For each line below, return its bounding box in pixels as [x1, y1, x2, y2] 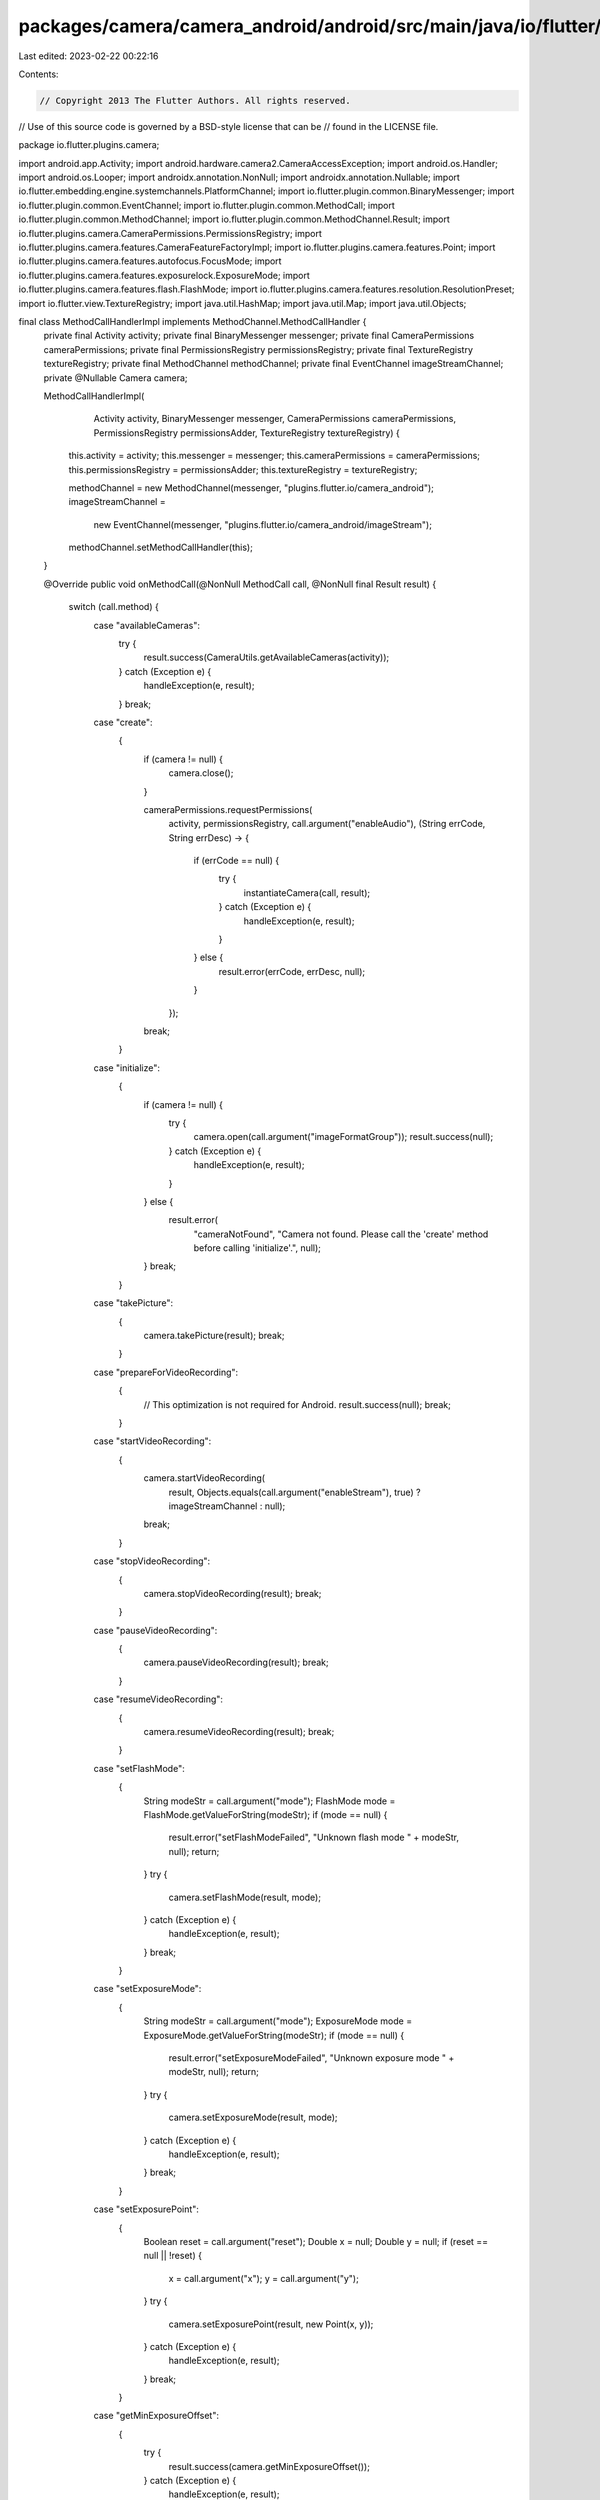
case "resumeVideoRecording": [93, 1693, 224, 1705]
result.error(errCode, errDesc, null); [218, 965, 366, 977]
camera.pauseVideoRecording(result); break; [143, 1656, 329, 1669]
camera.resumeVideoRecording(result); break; [143, 1726, 335, 1738]
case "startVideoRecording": [93, 1435, 212, 1447]
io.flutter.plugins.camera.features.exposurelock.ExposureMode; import [18, 269, 310, 281]
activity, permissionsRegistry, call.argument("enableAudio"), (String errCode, [168, 818, 486, 830]
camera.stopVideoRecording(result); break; [143, 1587, 322, 1599]
